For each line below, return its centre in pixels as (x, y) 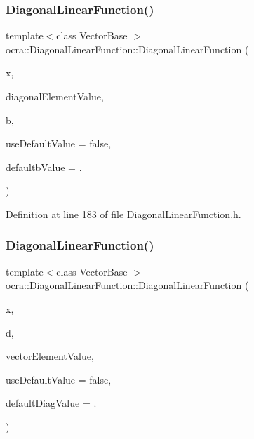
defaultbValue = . (44, 167)
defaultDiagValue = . (51, 403)
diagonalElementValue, (55, 96)
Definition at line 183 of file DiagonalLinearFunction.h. (123, 214)
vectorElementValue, (50, 356)
